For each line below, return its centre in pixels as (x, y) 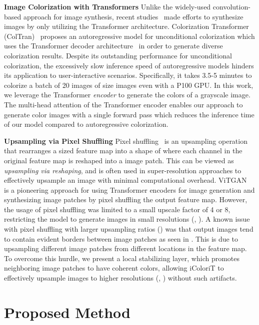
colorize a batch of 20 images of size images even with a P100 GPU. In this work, (129, 85)
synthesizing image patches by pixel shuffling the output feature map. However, (126, 199)
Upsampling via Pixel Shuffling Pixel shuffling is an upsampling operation (126, 141)
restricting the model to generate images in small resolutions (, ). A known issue (127, 219)
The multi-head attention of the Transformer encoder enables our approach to (123, 104)
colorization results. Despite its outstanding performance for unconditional (118, 55)
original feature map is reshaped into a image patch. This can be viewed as (119, 160)
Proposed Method (67, 312)
